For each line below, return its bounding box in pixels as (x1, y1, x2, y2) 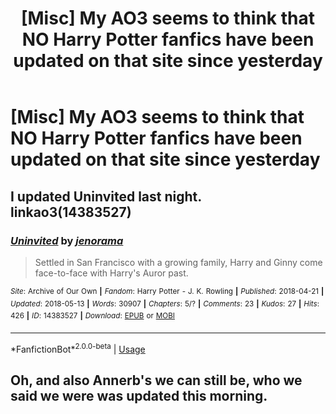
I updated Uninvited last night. (10, 188, 202, 205)
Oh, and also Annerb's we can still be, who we (10, 372, 303, 389)
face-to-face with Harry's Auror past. (34, 267, 189, 279)
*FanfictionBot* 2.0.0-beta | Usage (10, 341, 146, 355)
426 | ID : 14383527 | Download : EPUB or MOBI (10, 311, 175, 321)
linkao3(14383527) (10, 203, 132, 221)
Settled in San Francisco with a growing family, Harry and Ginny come (34, 256, 323, 268)
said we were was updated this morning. (10, 387, 268, 404)
